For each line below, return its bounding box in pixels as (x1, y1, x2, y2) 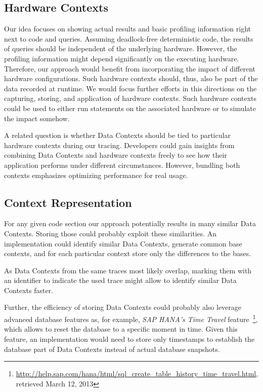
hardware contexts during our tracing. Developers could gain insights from (4, 139, 235, 150)
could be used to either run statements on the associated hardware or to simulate (4, 102, 256, 113)
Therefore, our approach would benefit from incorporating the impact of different (4, 63, 255, 74)
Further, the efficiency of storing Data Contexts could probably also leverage (4, 302, 242, 312)
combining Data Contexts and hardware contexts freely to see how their (4, 150, 227, 160)
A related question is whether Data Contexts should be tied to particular (4, 130, 231, 140)
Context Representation (4, 194, 132, 210)
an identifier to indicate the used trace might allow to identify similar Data (4, 275, 237, 286)
